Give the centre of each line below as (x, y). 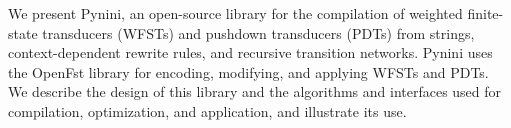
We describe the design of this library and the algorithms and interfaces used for (255, 91)
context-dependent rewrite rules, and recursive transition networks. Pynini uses (250, 52)
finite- (485, 13)
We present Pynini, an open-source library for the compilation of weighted (235, 13)
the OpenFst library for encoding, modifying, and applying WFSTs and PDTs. (248, 71)
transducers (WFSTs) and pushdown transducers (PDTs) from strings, (258, 32)
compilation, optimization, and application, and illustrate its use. (207, 110)
